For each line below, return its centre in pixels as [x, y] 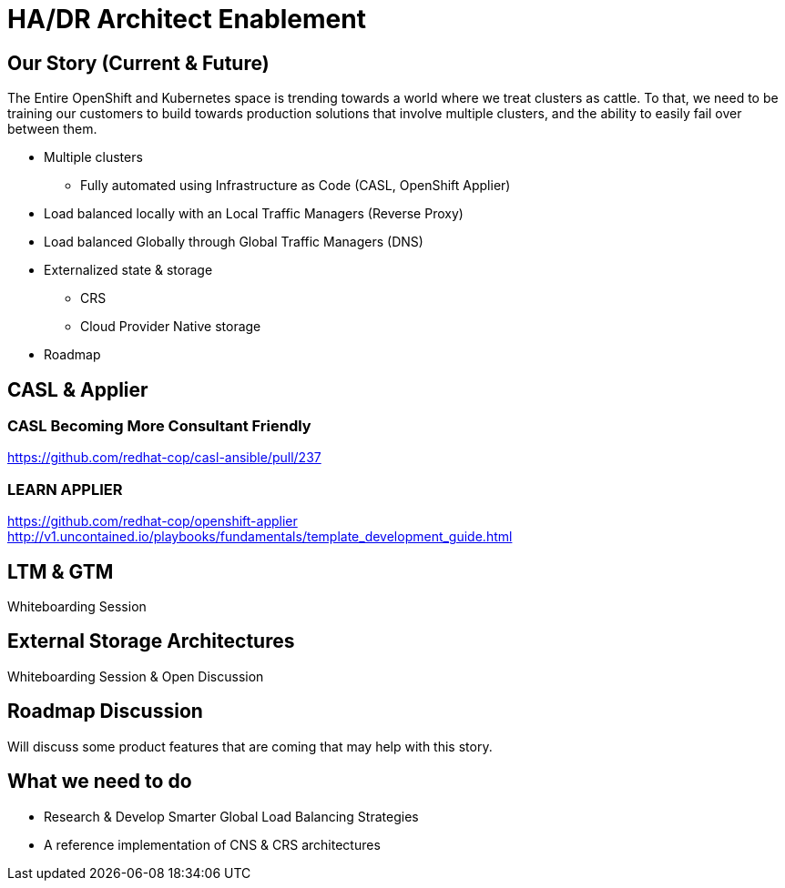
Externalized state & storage [128, 270]
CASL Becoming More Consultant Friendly [159, 426]
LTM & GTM [61, 571]
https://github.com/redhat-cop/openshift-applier [153, 521]
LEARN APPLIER [65, 489]
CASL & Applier [78, 389]
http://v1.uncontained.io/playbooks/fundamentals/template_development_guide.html [260, 537]
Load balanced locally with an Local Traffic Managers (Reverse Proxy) [254, 214]
